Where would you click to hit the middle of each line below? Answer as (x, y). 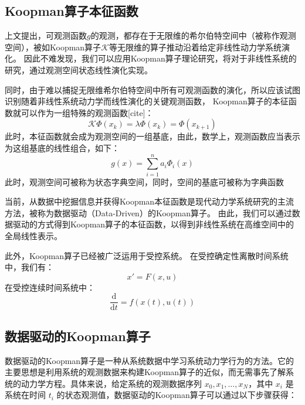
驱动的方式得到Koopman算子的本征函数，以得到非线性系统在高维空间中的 (153, 224)
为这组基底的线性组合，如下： (62, 147)
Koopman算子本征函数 (72, 11)
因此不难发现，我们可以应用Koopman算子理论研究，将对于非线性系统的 (160, 58)
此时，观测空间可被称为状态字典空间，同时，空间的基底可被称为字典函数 (144, 181)
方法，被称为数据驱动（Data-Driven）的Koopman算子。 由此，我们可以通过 (148, 212)
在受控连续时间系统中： (50, 287)
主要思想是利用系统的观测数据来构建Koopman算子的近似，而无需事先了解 (145, 372)
